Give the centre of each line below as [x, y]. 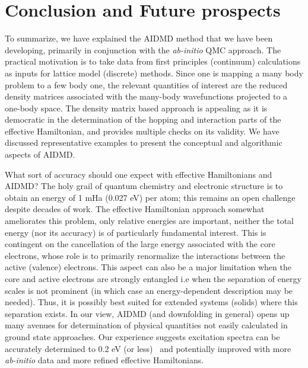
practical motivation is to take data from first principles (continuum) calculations [153, 61]
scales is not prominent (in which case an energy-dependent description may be [149, 290]
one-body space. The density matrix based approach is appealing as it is [136, 108]
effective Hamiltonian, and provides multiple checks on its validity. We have [142, 131]
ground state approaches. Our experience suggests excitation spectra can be [142, 336]
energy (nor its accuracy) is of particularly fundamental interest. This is [136, 232]
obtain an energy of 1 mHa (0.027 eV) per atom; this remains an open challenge [150, 197]
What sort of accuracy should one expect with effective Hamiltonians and [139, 174]
